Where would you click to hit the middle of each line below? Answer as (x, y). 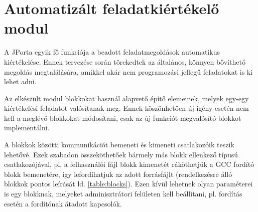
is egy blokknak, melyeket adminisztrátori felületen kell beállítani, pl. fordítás (123, 194)
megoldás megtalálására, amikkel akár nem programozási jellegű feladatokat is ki (128, 71)
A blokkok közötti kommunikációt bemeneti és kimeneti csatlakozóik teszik (119, 145)
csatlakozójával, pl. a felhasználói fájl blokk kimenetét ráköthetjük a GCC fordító (129, 164)
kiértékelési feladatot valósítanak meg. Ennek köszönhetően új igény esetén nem (126, 108)
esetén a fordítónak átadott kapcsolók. (63, 203)
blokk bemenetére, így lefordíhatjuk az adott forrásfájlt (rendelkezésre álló (118, 174)
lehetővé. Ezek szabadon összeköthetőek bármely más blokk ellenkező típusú (121, 154)
